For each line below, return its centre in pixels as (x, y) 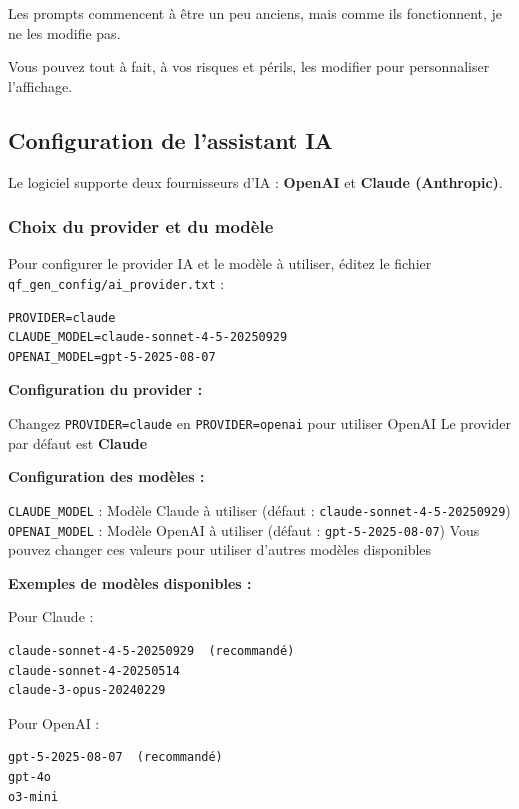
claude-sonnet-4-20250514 (94, 670)
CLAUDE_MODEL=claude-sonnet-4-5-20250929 (148, 337)
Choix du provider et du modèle (141, 226)
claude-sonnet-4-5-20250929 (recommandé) (151, 650)
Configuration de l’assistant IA (170, 139)
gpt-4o (29, 776)
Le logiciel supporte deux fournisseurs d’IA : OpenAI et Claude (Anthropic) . (255, 181)
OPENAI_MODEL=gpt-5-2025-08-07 (112, 356)
